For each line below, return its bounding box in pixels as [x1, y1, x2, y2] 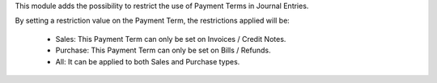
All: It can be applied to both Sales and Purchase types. [55, 56, 240, 66]
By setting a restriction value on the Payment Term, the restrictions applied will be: [15, 16, 291, 26]
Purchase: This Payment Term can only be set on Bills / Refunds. [55, 45, 271, 56]
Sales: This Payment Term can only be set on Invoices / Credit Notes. [55, 34, 286, 44]
